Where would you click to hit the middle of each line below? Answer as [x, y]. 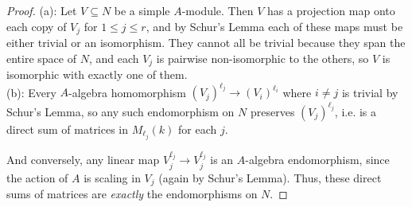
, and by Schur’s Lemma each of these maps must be [274, 26]
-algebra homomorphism [127, 92]
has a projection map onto [331, 10]
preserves [272, 111]
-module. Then [218, 10]
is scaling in [112, 177]
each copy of [37, 26]
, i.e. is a [356, 111]
